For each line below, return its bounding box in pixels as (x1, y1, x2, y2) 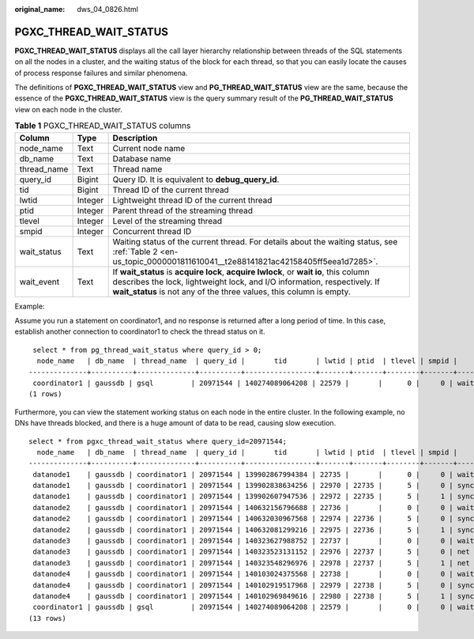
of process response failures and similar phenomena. (14, 68, 188, 78)
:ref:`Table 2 (112, 246, 158, 257)
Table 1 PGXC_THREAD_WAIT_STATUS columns (14, 120, 191, 131)
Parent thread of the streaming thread (112, 205, 253, 216)
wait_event (19, 276, 59, 287)
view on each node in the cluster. (14, 104, 122, 114)
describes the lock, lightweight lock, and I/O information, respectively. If (112, 276, 381, 287)
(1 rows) (28, 390, 62, 399)
